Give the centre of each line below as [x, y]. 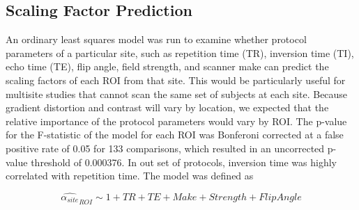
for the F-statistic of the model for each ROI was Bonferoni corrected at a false [175, 135]
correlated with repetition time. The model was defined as [130, 176]
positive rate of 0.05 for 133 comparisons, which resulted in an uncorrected [165, 148]
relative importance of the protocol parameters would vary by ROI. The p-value [176, 121]
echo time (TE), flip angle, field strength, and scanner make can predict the [167, 66]
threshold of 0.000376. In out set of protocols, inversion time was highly [184, 162]
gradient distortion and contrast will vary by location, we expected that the [167, 107]
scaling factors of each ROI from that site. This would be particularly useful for [176, 80]
